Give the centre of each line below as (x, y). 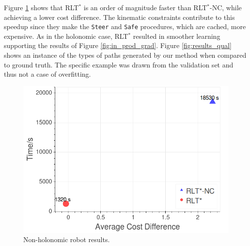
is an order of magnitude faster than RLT (145, 7)
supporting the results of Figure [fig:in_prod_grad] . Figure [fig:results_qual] (118, 45)
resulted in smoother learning (177, 36)
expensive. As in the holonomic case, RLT (66, 36)
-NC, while (226, 7)
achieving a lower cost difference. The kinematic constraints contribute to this (119, 17)
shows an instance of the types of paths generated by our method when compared (125, 55)
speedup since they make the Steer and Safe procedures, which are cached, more (125, 26)
